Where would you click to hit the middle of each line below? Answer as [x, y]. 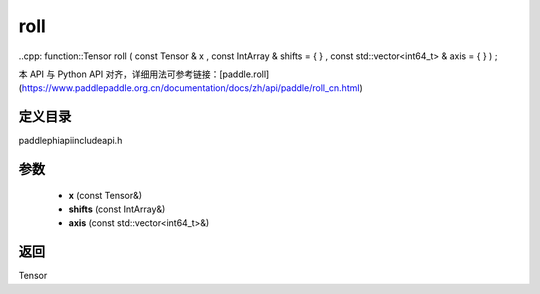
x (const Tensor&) [105, 195]
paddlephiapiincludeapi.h [70, 141]
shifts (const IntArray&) [117, 209]
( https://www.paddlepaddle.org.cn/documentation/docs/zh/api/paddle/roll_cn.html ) [191, 88]
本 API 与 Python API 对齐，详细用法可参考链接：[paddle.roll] [144, 74]
